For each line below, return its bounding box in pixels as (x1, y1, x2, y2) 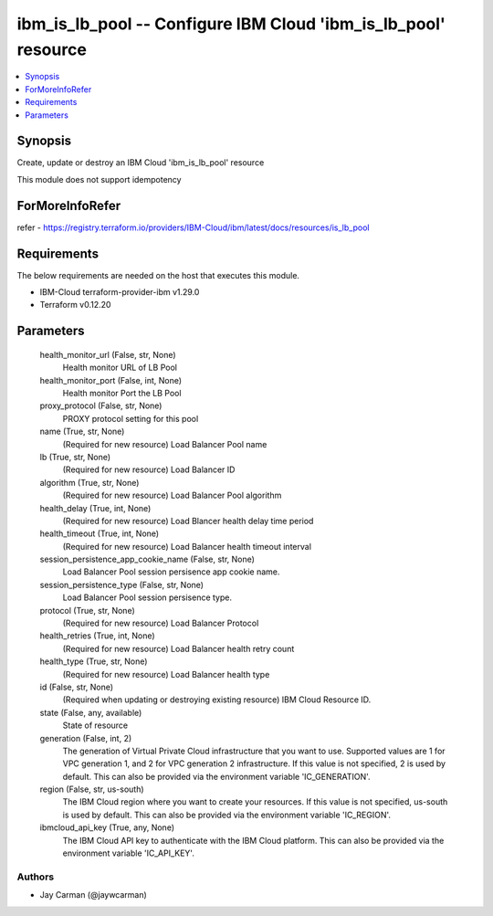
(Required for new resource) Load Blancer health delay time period (62, 515, 314, 526)
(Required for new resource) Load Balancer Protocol (62, 617, 259, 629)
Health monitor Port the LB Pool (62, 387, 182, 398)
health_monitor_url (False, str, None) (39, 349, 177, 360)
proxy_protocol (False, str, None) (39, 400, 163, 411)
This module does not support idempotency (16, 174, 182, 184)
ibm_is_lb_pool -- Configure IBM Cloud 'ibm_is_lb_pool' (16, 14, 446, 34)
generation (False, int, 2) (39, 732, 132, 743)
